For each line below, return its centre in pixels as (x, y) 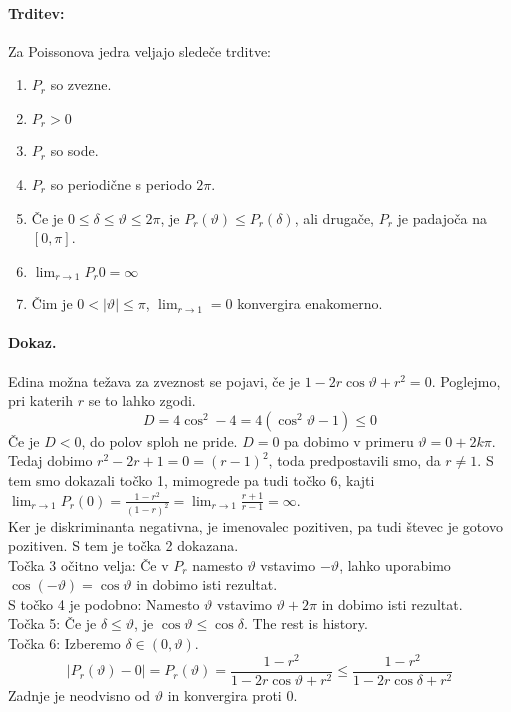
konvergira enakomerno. (310, 303)
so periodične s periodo (121, 184)
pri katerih (41, 400)
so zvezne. (81, 84)
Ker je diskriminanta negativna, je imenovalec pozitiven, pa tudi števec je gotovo (255, 525)
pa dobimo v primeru (349, 440)
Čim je (52, 303)
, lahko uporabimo (395, 564)
